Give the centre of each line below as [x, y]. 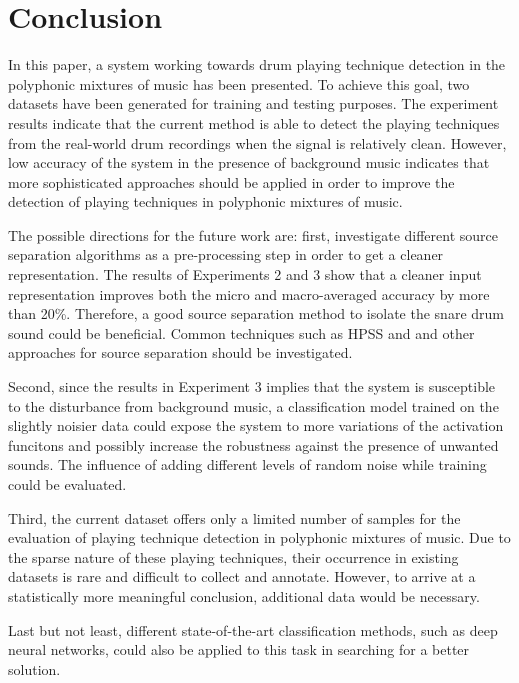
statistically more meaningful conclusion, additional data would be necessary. [244, 595]
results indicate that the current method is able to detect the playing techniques [254, 122]
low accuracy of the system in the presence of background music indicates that [249, 162]
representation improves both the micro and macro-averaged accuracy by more [249, 293]
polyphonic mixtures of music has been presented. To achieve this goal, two [239, 83]
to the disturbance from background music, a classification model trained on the [253, 405]
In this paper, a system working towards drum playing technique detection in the [257, 64]
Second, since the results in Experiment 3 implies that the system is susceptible [252, 386]
